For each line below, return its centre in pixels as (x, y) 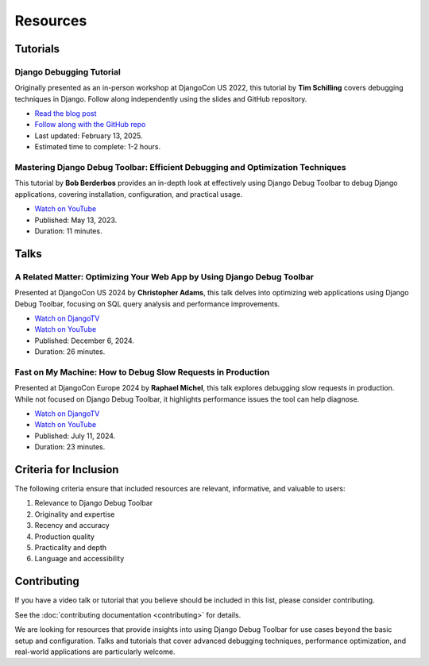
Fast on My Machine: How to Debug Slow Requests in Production (142, 371)
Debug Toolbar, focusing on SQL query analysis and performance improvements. (147, 304)
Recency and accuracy (72, 525)
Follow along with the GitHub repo (90, 125)
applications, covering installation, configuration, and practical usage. (128, 194)
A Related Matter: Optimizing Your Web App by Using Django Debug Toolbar (164, 276)
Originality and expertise (75, 514)
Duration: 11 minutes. (68, 231)
